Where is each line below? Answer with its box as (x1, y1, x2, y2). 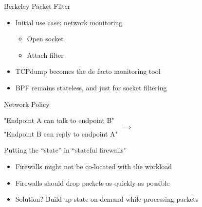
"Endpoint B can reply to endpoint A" (4, 128, 118, 138)
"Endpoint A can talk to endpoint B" (4, 115, 114, 125)
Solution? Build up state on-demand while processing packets (15, 194, 199, 204)
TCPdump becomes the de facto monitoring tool (15, 66, 161, 76)
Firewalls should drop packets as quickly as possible (15, 177, 170, 188)
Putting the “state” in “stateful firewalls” (4, 145, 127, 155)
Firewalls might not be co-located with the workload (15, 161, 172, 171)
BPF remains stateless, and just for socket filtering (15, 82, 167, 92)
